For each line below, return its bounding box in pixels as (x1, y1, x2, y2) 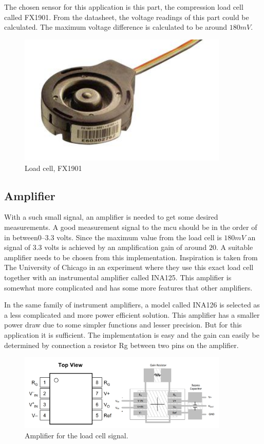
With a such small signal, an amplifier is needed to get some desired (4, 211, 218, 222)
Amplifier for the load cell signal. (25, 430, 128, 441)
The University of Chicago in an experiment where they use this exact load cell (4, 262, 254, 273)
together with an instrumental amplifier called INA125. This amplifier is (4, 272, 232, 282)
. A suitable (216, 242, 253, 253)
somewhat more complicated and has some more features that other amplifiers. (4, 282, 253, 293)
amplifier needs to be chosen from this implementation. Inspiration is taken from (4, 252, 258, 262)
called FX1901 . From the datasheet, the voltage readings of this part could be (4, 11, 249, 22)
